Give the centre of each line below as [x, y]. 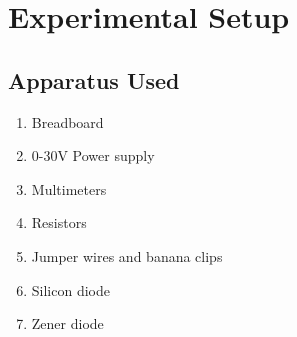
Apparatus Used [94, 79]
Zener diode [67, 323]
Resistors [59, 222]
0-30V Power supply [93, 155]
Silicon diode [70, 289]
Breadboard [67, 121]
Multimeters [69, 188]
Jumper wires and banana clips [127, 255]
